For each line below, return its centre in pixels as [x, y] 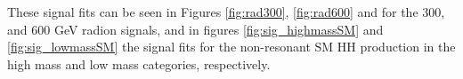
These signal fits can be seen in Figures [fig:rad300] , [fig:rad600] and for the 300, [226, 12]
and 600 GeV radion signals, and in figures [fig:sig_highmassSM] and [195, 29]
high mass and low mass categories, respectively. [139, 63]
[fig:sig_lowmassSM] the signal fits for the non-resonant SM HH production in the [231, 47]
